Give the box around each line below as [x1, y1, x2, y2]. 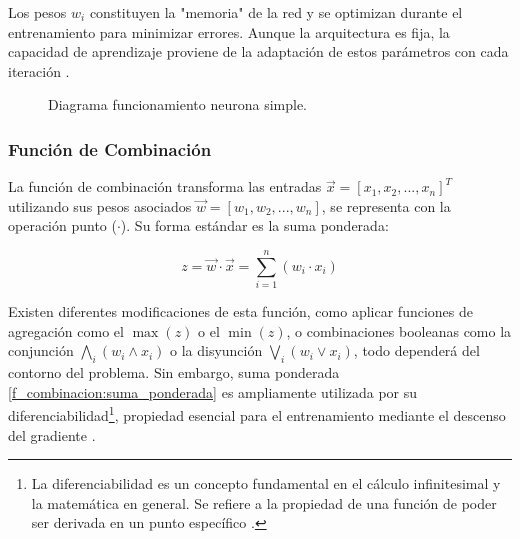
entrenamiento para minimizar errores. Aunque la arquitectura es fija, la [8, 21, 450, 42]
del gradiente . [8, 424, 96, 445]
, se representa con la [321, 195, 451, 216]
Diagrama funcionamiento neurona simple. [48, 94, 307, 115]
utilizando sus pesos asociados [8, 195, 192, 216]
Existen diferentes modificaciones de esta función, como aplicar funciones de [8, 301, 473, 322]
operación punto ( [8, 215, 117, 236]
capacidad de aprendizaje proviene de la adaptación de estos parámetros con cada [8, 41, 509, 62]
